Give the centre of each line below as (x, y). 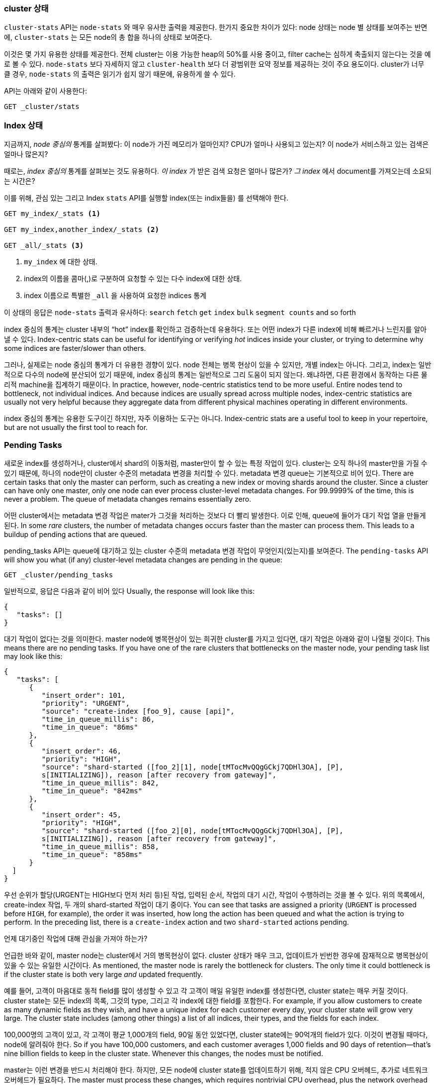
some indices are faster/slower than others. (75, 348)
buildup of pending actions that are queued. (76, 534)
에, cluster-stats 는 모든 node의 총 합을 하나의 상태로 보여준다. (108, 37)
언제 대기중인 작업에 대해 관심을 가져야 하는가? (76, 938)
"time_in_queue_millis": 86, (98, 719)
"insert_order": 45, (82, 814)
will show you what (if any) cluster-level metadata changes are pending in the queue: (143, 559)
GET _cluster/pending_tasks (59, 575)
